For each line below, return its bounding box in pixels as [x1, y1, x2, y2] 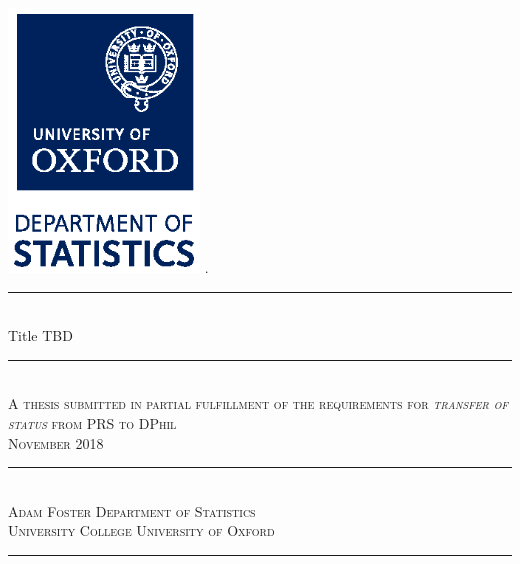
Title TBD [8, 325, 73, 346]
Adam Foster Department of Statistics [8, 500, 256, 521]
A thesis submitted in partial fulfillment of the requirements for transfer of [8, 393, 508, 414]
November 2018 [8, 432, 104, 453]
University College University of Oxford [8, 520, 275, 541]
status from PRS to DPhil [8, 413, 177, 434]
